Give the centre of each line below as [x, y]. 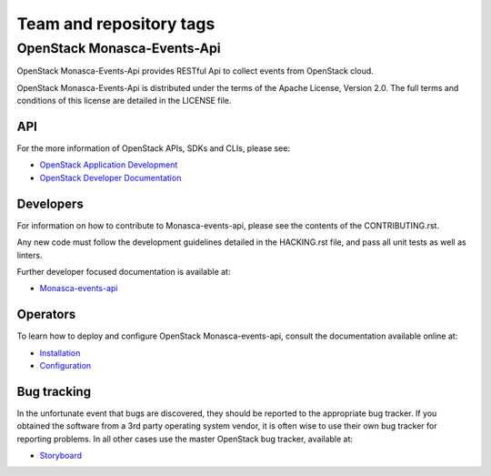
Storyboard [60, 456]
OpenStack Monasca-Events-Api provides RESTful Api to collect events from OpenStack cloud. [195, 71]
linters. [30, 255]
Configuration [65, 366]
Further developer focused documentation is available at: [124, 271]
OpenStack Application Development [109, 165]
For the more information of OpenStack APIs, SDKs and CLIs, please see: [154, 148]
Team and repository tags [116, 24]
